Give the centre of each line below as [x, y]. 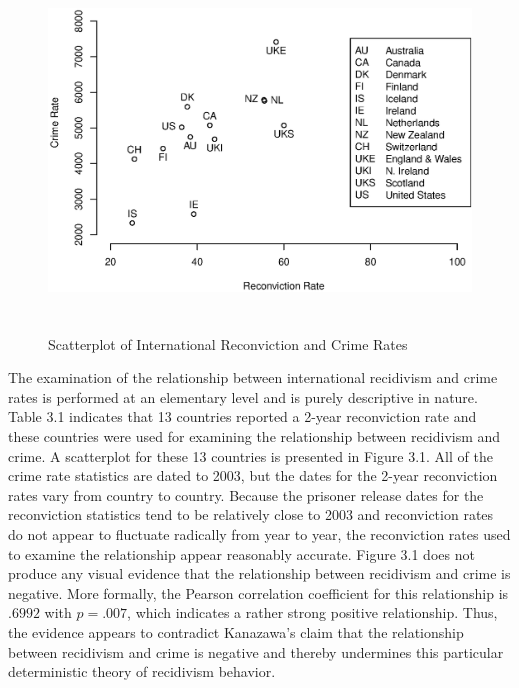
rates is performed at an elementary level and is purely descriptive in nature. [243, 396]
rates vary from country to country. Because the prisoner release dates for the [246, 494]
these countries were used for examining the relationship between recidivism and [254, 435]
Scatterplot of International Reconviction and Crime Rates [228, 343]
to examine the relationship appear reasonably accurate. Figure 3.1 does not [241, 553]
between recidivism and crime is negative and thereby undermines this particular [256, 651]
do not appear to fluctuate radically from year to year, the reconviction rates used [259, 533]
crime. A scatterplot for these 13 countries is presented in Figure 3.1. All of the [250, 455]
